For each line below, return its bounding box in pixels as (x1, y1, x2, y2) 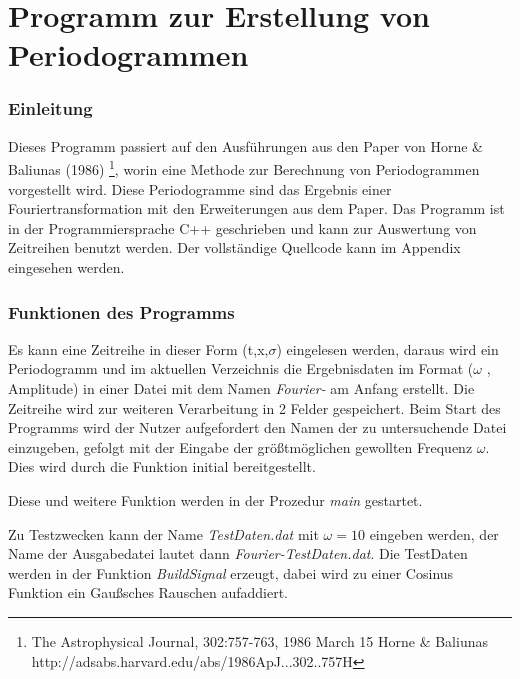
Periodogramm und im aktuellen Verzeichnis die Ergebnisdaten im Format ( (8, 358, 474, 379)
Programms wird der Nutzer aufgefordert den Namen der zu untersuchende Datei (8, 417, 507, 438)
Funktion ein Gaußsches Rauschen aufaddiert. (8, 582, 289, 603)
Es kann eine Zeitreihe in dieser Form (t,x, (8, 338, 269, 359)
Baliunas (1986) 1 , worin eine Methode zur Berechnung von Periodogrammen (8, 156, 480, 180)
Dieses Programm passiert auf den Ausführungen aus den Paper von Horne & (8, 135, 483, 156)
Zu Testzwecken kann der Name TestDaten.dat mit (8, 523, 319, 544)
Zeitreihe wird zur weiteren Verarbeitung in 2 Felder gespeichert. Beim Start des (8, 397, 501, 418)
